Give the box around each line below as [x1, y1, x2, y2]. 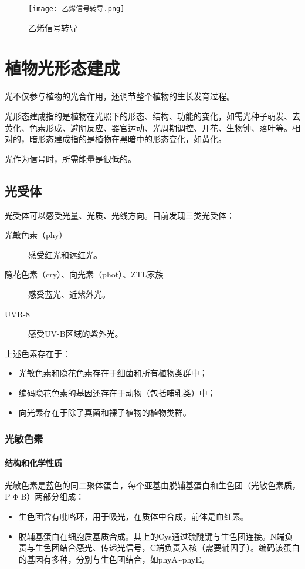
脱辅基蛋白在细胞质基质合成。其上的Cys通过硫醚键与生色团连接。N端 [18, 530, 285, 542]
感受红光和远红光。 [28, 248, 102, 260]
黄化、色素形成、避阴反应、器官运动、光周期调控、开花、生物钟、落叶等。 [5, 121, 292, 133]
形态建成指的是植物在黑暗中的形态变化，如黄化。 [37, 133, 226, 145]
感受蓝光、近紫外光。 [28, 287, 110, 300]
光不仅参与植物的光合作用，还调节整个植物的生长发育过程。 [5, 90, 235, 102]
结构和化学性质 [5, 456, 62, 468]
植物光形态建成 [5, 56, 120, 80]
